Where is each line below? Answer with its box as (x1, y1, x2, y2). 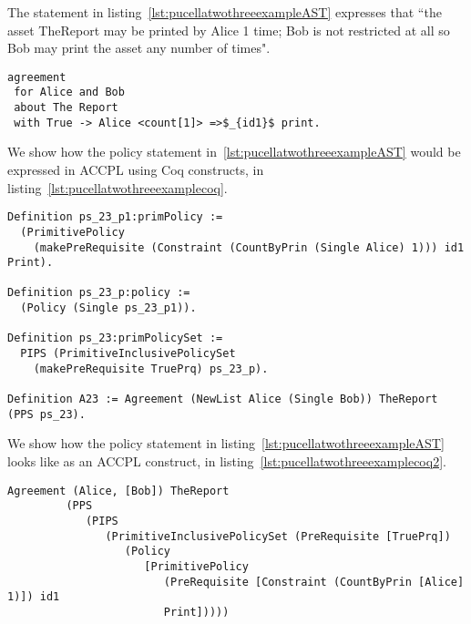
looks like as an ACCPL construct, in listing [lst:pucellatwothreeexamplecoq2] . (7, 451, 446, 470)
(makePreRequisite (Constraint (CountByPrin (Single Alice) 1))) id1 (33, 240, 465, 254)
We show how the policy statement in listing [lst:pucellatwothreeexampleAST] (7, 434, 445, 453)
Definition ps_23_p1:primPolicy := (7, 210, 223, 224)
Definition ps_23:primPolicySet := (7, 332, 223, 345)
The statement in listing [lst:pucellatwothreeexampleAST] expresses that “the (7, 3, 442, 21)
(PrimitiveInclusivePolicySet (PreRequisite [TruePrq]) (105, 529, 451, 543)
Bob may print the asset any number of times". (7, 38, 271, 57)
